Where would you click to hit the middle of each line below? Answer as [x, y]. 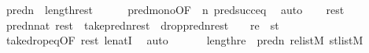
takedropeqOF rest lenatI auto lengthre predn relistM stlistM [184, 40]
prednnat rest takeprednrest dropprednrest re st [142, 25]
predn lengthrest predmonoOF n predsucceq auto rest [175, 9]
